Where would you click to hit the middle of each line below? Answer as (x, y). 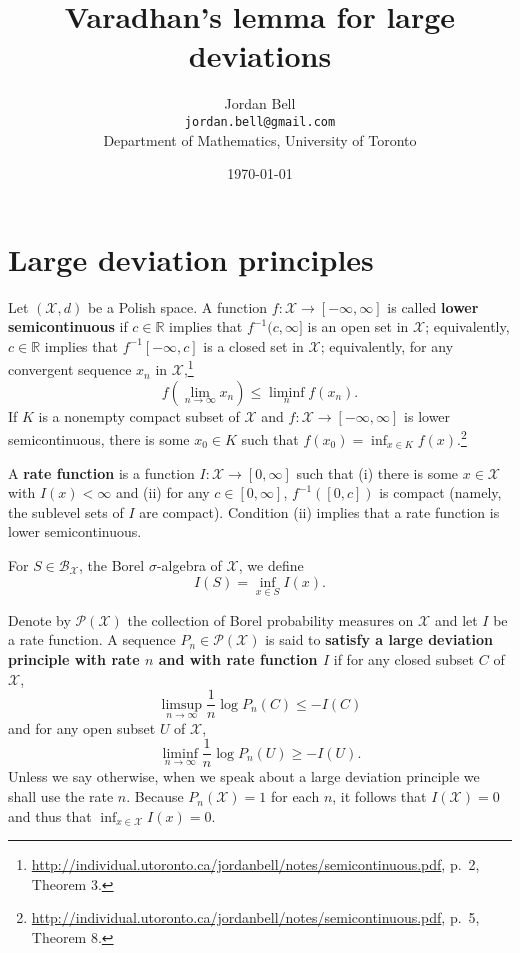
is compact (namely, (440, 492)
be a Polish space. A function (177, 306)
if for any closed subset (404, 658)
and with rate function (238, 658)
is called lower (433, 306)
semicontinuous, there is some (99, 438)
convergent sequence (70, 369)
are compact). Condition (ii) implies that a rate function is (319, 511)
